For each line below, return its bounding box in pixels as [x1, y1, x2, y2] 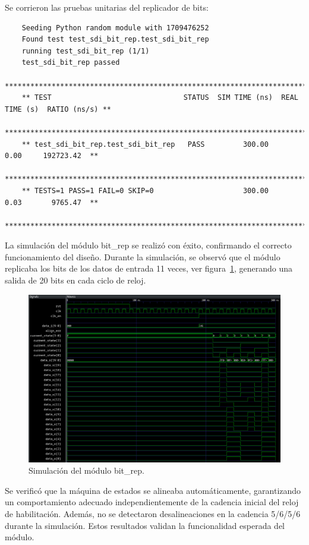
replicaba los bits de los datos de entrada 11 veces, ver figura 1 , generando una [5, 262, 292, 275]
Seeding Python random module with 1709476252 [21, 23, 209, 32]
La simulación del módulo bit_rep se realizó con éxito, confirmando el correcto [5, 239, 292, 251]
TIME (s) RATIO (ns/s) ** [5, 105, 111, 114]
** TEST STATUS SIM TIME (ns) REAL [21, 93, 298, 102]
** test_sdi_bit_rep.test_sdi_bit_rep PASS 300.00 [21, 140, 269, 149]
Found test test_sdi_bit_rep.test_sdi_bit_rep [21, 35, 209, 44]
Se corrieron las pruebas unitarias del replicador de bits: [5, 1, 209, 13]
